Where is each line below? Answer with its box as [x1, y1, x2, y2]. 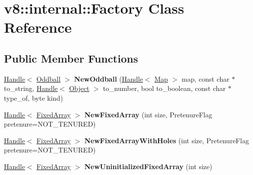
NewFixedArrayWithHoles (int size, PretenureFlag [84, 135, 249, 145]
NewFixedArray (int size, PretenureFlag [84, 109, 212, 119]
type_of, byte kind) [4, 92, 63, 103]
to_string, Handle [4, 83, 58, 93]
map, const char [182, 73, 230, 84]
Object [69, 83, 90, 93]
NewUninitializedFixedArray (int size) [84, 161, 212, 171]
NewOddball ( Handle [74, 73, 143, 84]
